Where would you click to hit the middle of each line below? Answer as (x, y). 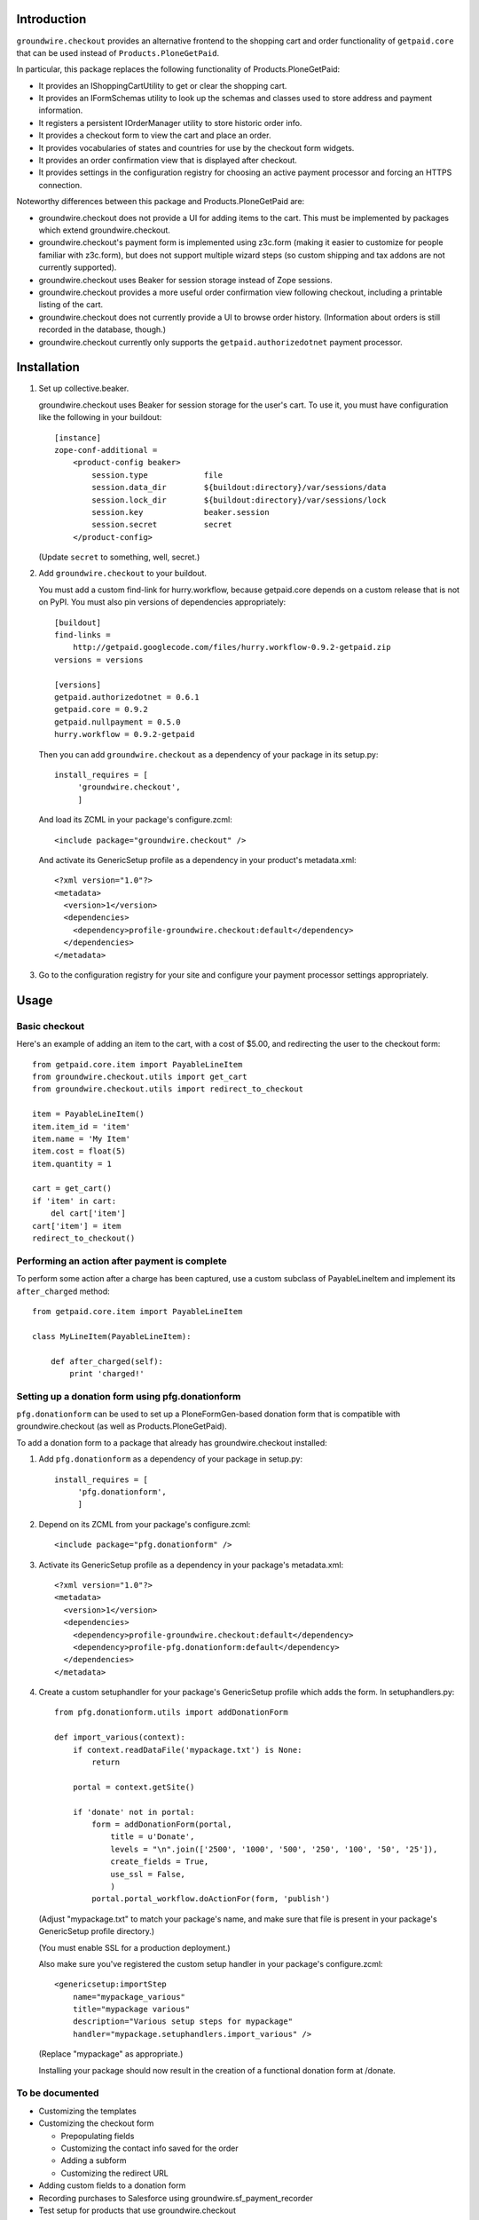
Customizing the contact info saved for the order (149, 2148)
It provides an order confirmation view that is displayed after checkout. (168, 161)
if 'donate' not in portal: (133, 1812)
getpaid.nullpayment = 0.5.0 (118, 722)
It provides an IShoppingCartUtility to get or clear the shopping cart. (163, 85)
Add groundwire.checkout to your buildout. (123, 574)
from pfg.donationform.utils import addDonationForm (171, 1713)
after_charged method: (63, 1291)
